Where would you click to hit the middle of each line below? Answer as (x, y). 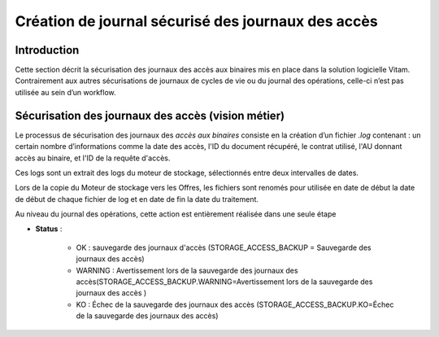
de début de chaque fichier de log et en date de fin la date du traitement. (137, 199)
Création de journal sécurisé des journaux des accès (196, 21)
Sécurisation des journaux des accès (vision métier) (150, 115)
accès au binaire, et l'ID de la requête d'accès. (93, 158)
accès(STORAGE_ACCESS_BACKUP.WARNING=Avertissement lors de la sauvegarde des (224, 282)
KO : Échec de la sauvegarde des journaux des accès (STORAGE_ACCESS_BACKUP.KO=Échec (235, 304)
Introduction (47, 50)
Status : (49, 229)
